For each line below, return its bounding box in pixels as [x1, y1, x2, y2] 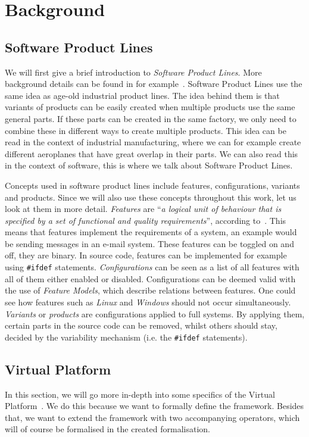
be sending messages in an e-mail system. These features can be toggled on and [5, 237, 294, 249]
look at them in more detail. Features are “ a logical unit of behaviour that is [5, 202, 282, 215]
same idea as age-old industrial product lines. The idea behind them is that [5, 89, 280, 101]
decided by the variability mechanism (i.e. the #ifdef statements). [5, 330, 248, 343]
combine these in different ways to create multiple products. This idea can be [5, 124, 286, 136]
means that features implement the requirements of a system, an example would [5, 226, 297, 238]
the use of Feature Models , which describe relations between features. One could [5, 284, 296, 296]
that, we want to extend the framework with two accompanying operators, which [5, 411, 300, 423]
